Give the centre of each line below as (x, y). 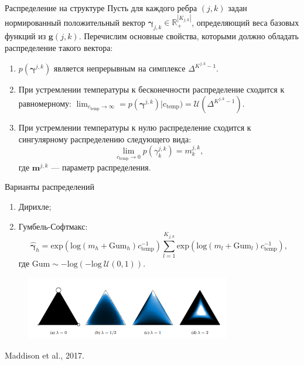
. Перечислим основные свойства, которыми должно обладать (189, 36)
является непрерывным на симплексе (119, 68)
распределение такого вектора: (59, 47)
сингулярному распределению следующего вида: (105, 139)
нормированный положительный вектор (75, 22)
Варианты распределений (49, 187)
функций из (25, 36)
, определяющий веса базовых (245, 22)
